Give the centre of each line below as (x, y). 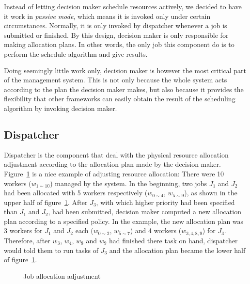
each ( (84, 230)
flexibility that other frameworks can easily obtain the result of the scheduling (120, 99)
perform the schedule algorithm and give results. (76, 54)
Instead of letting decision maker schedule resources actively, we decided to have (123, 6)
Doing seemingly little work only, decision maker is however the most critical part (125, 70)
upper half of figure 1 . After (46, 202)
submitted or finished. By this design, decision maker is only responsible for (116, 35)
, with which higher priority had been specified (165, 202)
